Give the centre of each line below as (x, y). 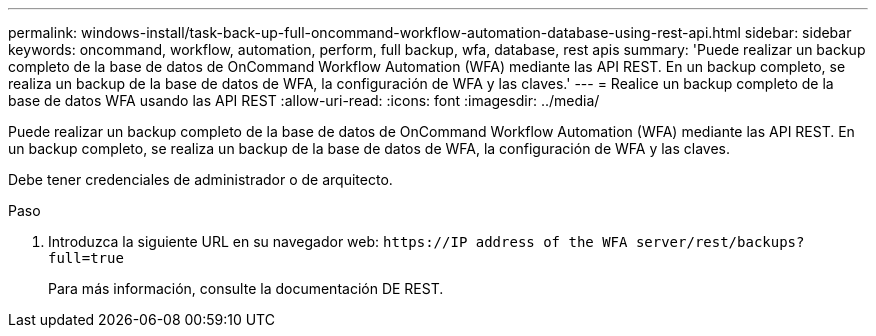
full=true (86, 258)
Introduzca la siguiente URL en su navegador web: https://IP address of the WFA (338, 241)
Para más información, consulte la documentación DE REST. (246, 288)
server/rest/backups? (720, 242)
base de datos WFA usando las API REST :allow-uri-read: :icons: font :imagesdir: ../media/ (304, 100)
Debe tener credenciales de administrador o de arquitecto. (200, 179)
